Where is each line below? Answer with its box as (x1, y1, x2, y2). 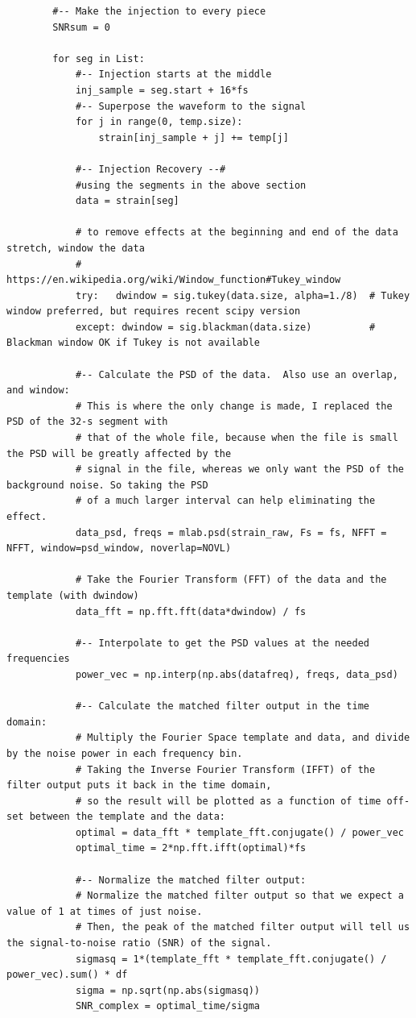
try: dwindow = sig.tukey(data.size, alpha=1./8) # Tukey (75, 289, 410, 301)
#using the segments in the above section (75, 179, 307, 191)
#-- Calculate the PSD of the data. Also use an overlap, (75, 368, 398, 380)
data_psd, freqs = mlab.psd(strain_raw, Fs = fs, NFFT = (75, 526, 387, 538)
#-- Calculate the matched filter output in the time (75, 700, 370, 713)
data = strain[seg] (75, 195, 179, 207)
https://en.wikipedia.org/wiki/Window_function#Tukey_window (6, 274, 341, 286)
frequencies (6, 653, 70, 665)
